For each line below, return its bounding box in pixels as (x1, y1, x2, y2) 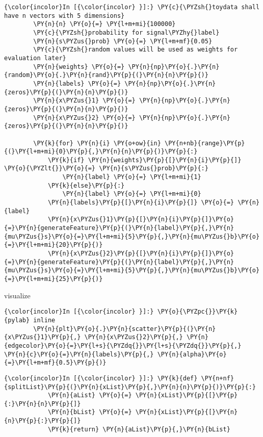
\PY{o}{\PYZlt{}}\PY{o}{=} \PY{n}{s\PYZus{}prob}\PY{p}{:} (4, 165, 208, 172)
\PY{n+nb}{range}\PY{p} (164, 139, 245, 147)
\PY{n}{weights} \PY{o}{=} (33, 63, 125, 70)
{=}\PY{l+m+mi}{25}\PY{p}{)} (4, 275, 103, 282)
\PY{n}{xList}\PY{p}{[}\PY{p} (135, 392, 238, 399)
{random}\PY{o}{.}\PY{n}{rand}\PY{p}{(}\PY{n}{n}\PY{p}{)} (4, 71, 208, 79)
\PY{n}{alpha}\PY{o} (157, 350, 227, 358)
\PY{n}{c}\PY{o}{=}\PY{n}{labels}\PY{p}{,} (4, 350, 154, 358)
